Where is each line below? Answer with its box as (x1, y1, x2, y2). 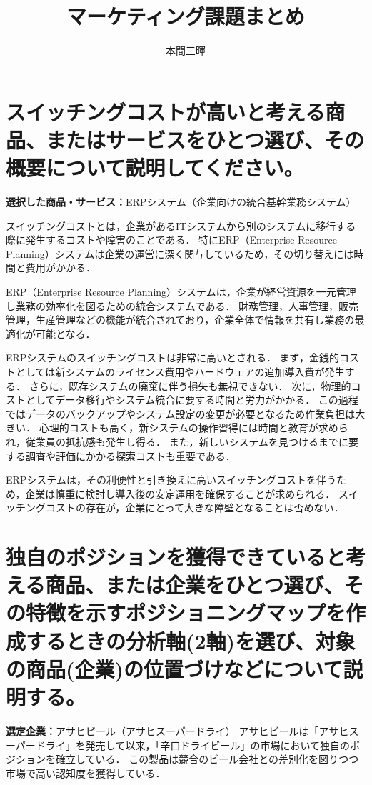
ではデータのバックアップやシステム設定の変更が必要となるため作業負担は (6, 406, 356, 421)
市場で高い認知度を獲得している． (6, 765, 166, 780)
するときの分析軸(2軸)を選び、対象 (26, 626, 356, 655)
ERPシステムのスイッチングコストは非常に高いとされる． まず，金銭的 (6, 350, 339, 365)
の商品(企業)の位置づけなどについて (6, 654, 343, 683)
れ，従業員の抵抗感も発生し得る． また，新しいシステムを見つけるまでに (6, 434, 348, 449)
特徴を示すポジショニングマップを (26, 598, 346, 627)
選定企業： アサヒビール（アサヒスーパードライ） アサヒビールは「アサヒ (6, 723, 349, 738)
